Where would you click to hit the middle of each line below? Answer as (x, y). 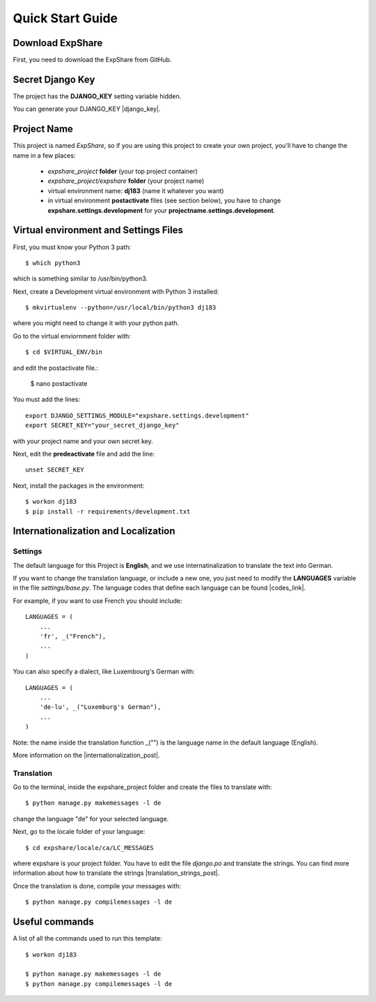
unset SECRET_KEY (55, 470)
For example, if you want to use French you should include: (97, 601)
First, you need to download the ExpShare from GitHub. (92, 60)
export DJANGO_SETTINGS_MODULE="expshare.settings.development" (138, 416)
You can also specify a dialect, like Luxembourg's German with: (104, 672)
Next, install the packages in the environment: (79, 486)
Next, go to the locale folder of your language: (79, 832)
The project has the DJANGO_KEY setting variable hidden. (97, 96)
